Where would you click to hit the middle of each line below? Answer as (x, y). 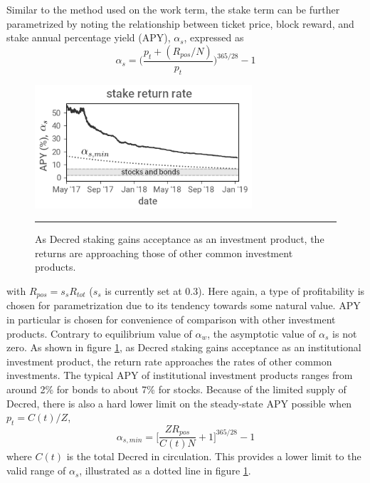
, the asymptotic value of (261, 333)
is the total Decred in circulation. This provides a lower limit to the (214, 456)
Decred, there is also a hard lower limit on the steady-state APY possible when (179, 403)
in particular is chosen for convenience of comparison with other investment (171, 320)
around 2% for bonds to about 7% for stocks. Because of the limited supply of (176, 389)
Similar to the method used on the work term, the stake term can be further (173, 9)
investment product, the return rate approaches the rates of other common (169, 361)
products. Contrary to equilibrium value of (99, 333)
